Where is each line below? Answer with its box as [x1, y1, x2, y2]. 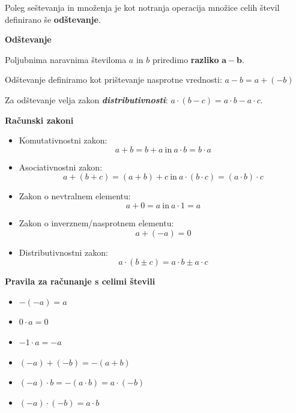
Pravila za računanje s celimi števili [5, 275, 156, 288]
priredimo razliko [152, 53, 219, 65]
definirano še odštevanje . [5, 13, 101, 25]
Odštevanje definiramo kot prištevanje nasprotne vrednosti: [5, 73, 222, 86]
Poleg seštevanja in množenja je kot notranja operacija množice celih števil [5, 1, 280, 13]
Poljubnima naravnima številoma [5, 53, 127, 65]
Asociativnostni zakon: [19, 160, 103, 173]
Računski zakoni [5, 113, 74, 126]
